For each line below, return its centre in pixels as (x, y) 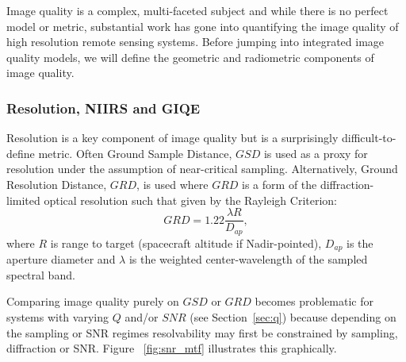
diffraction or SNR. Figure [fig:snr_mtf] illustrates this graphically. (172, 348)
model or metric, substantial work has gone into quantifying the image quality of (203, 26)
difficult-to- (369, 138)
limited (23, 200)
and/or (142, 316)
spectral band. (41, 274)
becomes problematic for (314, 301)
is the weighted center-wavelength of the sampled (248, 259)
